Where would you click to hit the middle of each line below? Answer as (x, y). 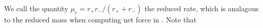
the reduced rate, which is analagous (202, 8)
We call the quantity (36, 8)
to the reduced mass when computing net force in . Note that (100, 19)
